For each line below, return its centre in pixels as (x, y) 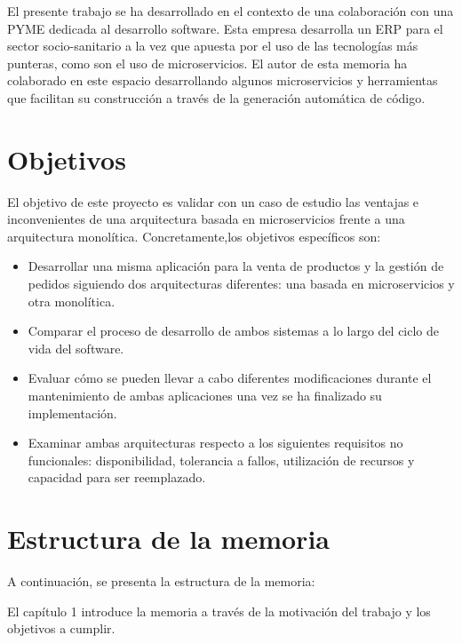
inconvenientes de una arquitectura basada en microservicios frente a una (206, 219)
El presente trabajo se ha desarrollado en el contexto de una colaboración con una (231, 11)
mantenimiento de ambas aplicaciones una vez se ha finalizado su (205, 396)
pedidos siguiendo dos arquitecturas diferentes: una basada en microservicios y (241, 284)
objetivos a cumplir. (61, 628)
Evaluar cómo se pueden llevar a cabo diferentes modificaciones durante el (230, 378)
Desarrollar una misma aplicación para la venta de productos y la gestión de (236, 266)
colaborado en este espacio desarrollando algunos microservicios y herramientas (223, 80)
